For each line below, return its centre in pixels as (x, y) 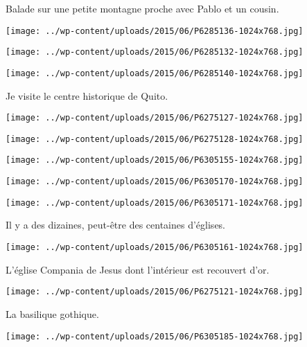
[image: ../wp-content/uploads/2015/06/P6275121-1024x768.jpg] (155, 292)
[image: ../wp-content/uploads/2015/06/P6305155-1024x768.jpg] (155, 160)
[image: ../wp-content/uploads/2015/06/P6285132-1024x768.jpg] (155, 52)
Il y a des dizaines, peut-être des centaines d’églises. (116, 225)
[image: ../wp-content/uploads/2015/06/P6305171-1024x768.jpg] (155, 203)
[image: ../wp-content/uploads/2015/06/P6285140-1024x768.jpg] (155, 73)
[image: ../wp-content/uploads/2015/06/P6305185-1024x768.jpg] (155, 336)
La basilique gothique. (52, 313)
